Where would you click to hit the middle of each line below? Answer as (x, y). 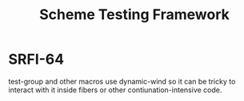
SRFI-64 (36, 59)
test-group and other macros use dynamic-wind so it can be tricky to (122, 81)
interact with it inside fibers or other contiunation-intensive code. (115, 90)
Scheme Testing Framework (134, 15)
